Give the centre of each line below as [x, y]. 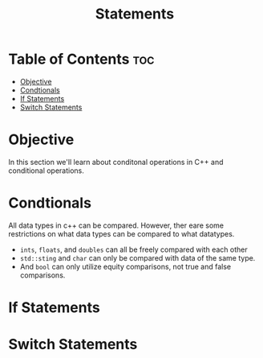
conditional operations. [46, 171]
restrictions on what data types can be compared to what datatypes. [121, 233]
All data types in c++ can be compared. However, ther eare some [116, 225]
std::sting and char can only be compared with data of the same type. [138, 257]
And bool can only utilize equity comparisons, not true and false [125, 266]
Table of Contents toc [81, 59]
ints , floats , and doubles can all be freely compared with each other [134, 249]
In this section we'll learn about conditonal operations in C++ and [116, 162]
